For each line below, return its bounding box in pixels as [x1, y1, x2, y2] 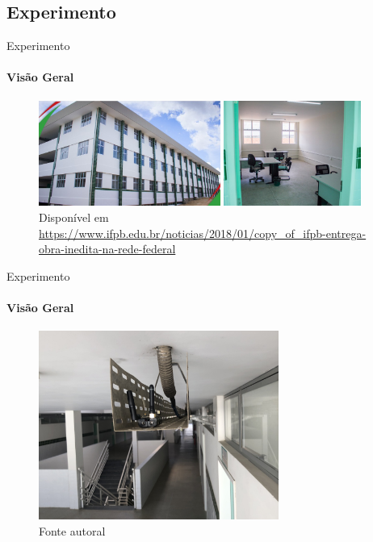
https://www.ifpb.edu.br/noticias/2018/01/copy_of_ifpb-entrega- [39, 224, 367, 241]
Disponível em [39, 209, 109, 226]
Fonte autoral [39, 523, 106, 540]
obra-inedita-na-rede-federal [39, 240, 176, 257]
